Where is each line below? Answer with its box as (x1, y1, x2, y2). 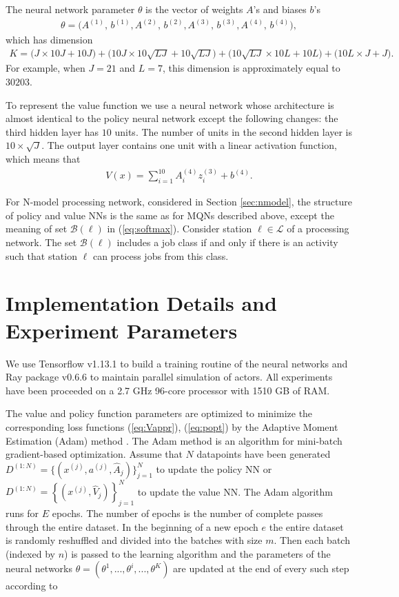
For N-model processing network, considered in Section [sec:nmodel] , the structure (6, 194, 352, 209)
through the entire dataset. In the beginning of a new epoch (6, 519, 258, 534)
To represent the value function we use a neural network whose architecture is (6, 97, 334, 112)
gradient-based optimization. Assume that (6, 447, 183, 461)
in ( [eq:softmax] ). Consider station (107, 221, 252, 236)
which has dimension (6, 32, 93, 47)
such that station (6, 248, 77, 263)
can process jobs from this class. (92, 248, 229, 263)
